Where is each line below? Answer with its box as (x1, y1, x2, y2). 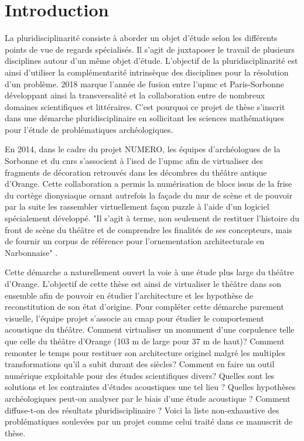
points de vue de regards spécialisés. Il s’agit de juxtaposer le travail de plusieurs (5, 43, 295, 55)
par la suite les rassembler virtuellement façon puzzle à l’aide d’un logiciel (5, 200, 269, 213)
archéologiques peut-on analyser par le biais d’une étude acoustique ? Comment (5, 392, 291, 404)
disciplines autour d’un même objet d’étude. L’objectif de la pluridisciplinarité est (5, 54, 298, 67)
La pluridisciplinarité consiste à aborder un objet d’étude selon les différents (5, 32, 278, 44)
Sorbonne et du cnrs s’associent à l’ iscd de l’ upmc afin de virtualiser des (5, 155, 263, 167)
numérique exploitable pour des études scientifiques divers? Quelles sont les (5, 369, 275, 381)
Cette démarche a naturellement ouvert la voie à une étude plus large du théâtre (5, 266, 294, 278)
